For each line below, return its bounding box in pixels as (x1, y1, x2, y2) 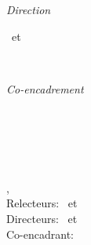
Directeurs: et (6, 210, 78, 226)
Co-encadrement (6, 80, 84, 97)
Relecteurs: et (6, 195, 78, 211)
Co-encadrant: (6, 225, 74, 242)
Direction (6, 2, 51, 17)
